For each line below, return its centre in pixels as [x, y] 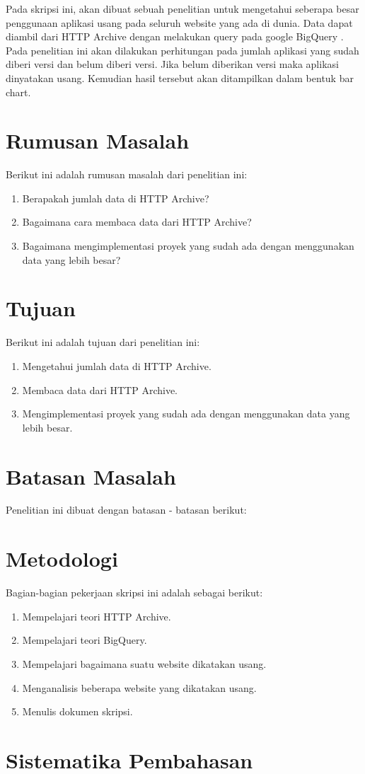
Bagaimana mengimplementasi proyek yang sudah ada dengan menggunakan [188, 246]
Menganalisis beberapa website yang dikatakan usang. [139, 687]
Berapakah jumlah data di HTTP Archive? [116, 198]
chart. [18, 92]
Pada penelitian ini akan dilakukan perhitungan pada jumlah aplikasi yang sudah [182, 50]
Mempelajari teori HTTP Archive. [97, 616]
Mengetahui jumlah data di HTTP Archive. [117, 365]
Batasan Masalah [91, 476]
